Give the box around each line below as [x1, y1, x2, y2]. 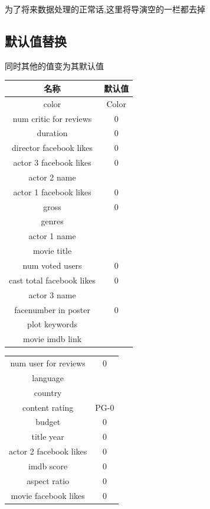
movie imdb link [22, 333, 82, 345]
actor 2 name [28, 170, 76, 183]
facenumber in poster [14, 303, 91, 315]
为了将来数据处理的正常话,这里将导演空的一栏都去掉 [5, 3, 205, 15]
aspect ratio [27, 474, 70, 487]
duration [37, 127, 68, 139]
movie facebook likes [11, 489, 85, 501]
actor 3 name [28, 288, 76, 301]
